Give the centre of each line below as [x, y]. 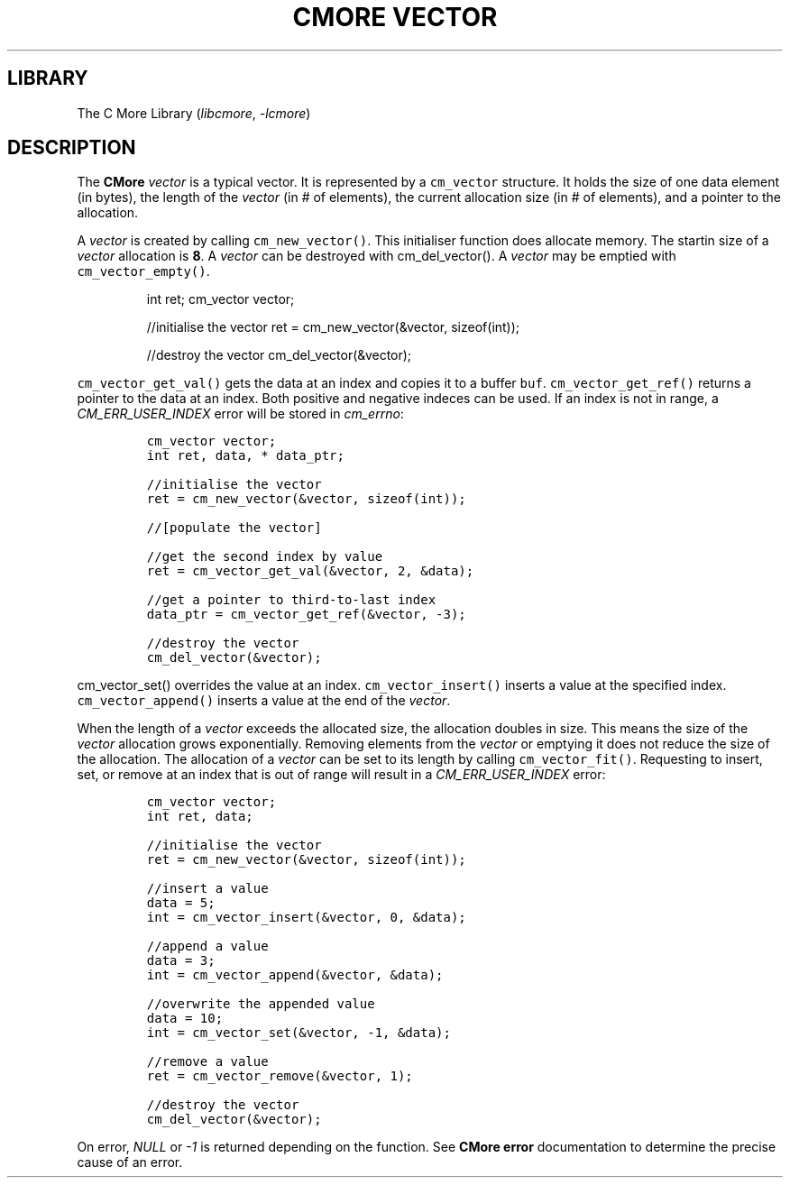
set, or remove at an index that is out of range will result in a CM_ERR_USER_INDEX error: [341, 775]
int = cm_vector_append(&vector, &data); [295, 975]
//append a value [207, 946]
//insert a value [207, 889]
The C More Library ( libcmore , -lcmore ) [194, 113]
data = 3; [181, 961]
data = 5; [181, 903]
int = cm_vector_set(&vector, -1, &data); [299, 1033]
